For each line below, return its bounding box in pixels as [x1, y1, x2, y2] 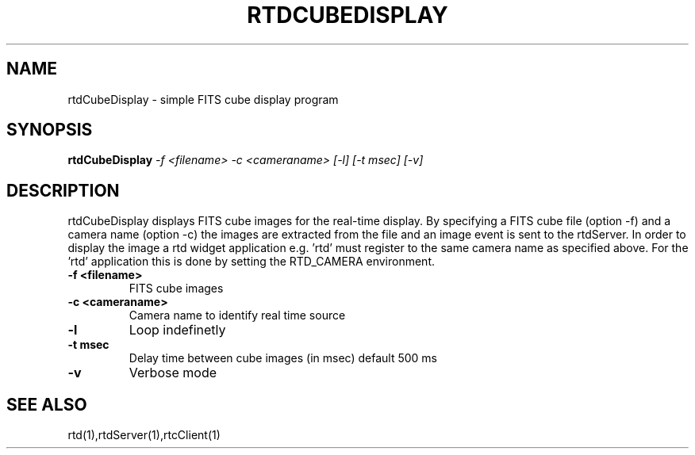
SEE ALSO [6, 394, 87, 415]
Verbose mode [129, 365, 217, 381]
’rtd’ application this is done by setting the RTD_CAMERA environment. [67, 254, 435, 269]
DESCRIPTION [6, 180, 120, 201]
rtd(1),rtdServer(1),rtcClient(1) [67, 428, 221, 442]
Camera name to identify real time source [129, 308, 346, 323]
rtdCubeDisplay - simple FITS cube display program [67, 92, 339, 106]
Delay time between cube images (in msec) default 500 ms [129, 351, 437, 365]
